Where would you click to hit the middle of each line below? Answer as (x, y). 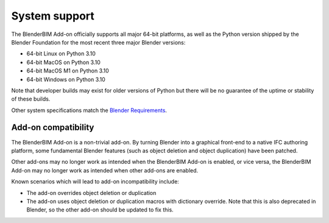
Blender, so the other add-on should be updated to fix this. (100, 210)
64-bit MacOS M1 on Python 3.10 (68, 71)
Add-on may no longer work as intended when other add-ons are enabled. (105, 170)
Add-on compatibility (53, 128)
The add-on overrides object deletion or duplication (91, 193)
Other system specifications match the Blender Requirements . (89, 110)
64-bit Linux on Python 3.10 (61, 54)
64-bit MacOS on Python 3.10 (63, 62)
